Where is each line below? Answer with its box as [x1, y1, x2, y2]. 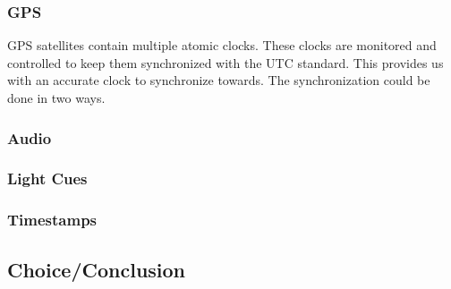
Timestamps [7, 208, 98, 231]
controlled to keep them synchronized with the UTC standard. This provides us [7, 53, 444, 72]
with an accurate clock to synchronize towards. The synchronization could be [7, 71, 430, 89]
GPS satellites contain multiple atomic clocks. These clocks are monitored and [7, 36, 437, 55]
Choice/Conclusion [7, 255, 186, 283]
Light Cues [7, 167, 88, 190]
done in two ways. [7, 89, 106, 106]
